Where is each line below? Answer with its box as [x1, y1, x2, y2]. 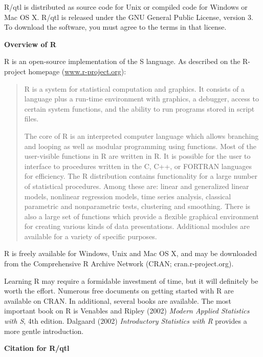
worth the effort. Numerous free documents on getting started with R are [4, 285, 234, 296]
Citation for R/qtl [4, 343, 70, 353]
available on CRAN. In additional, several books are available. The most [4, 295, 231, 306]
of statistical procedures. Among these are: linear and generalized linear [24, 180, 249, 191]
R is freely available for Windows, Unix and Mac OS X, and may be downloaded [4, 248, 257, 259]
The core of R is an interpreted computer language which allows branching [24, 130, 259, 141]
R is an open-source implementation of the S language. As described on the [4, 56, 240, 67]
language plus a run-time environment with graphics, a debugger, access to [24, 93, 259, 104]
